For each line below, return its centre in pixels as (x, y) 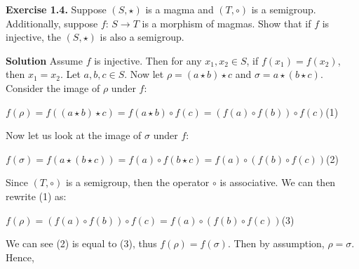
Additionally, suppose (52, 23)
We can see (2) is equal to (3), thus (81, 243)
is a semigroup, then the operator (137, 182)
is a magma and (179, 9)
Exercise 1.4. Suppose (56, 9)
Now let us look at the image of (74, 135)
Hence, (20, 257)
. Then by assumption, (276, 243)
